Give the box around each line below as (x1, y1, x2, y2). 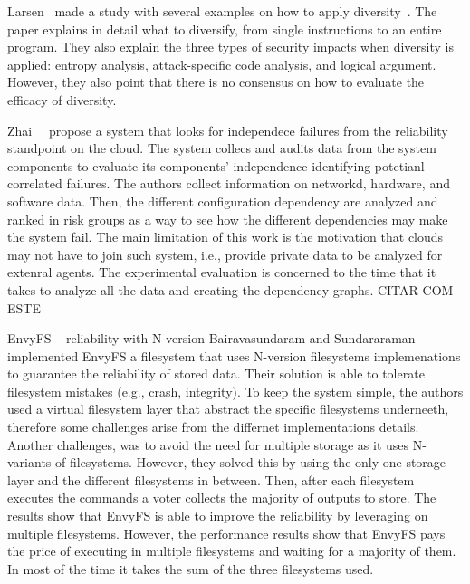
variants (7, 453, 52, 472)
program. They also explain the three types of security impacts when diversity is (7, 37, 454, 56)
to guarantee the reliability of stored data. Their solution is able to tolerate (7, 364, 425, 383)
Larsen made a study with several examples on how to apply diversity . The (7, 2, 437, 20)
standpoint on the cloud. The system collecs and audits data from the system (7, 139, 436, 158)
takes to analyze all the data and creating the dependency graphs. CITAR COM (7, 280, 454, 299)
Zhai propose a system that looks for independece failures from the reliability (7, 120, 448, 139)
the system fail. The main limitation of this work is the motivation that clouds (7, 227, 444, 246)
